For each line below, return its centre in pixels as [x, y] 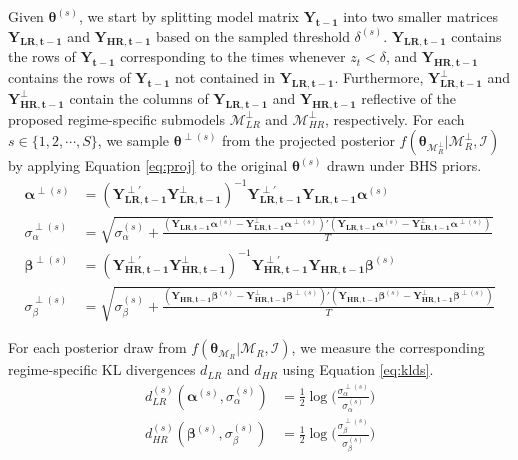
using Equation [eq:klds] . [358, 369]
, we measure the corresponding [388, 347]
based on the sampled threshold [252, 35]
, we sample [133, 140]
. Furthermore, [379, 77]
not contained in [225, 77]
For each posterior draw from [97, 347]
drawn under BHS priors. [404, 165]
